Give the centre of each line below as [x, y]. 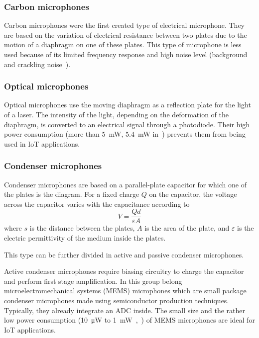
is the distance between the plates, [82, 228]
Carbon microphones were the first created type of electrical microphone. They [125, 25]
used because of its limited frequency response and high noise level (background [126, 54]
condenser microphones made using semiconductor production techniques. [117, 300]
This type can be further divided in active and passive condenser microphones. [124, 254]
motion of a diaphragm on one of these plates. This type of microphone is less [123, 44]
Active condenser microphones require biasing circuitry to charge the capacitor [124, 271]
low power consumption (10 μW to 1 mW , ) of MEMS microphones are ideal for [129, 320]
